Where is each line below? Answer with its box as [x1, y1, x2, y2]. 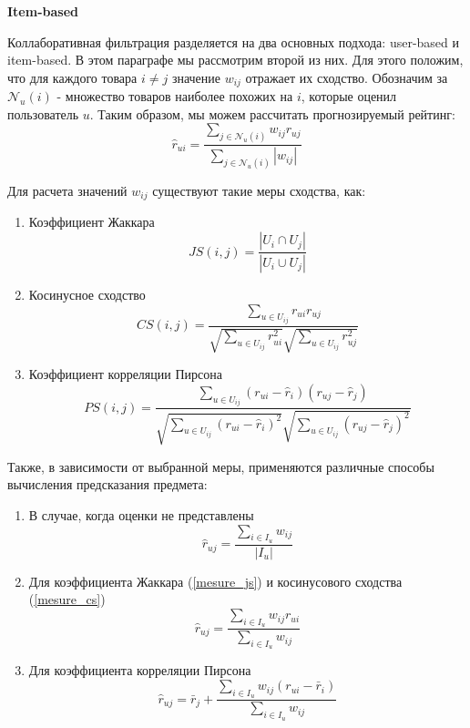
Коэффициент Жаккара [28, 212, 155, 231]
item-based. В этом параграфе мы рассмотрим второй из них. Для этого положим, [7, 50, 464, 69]
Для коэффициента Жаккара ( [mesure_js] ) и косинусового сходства [28, 571, 403, 590]
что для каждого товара [7, 67, 138, 87]
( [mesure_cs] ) [28, 590, 106, 609]
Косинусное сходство [28, 284, 146, 303]
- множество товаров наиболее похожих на [56, 87, 293, 106]
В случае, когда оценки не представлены [28, 506, 254, 525]
